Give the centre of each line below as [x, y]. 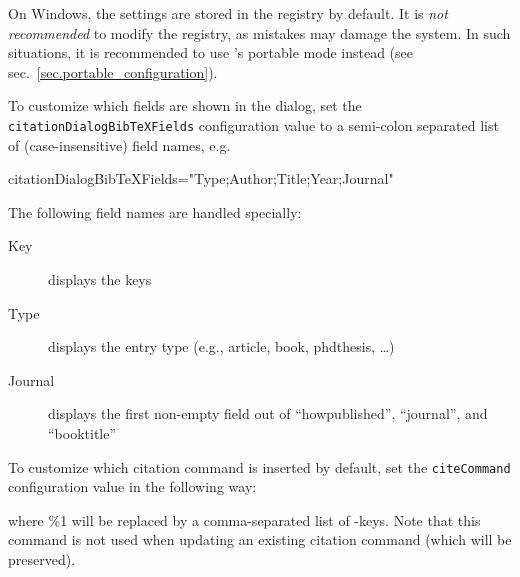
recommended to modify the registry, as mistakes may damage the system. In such [259, 32]
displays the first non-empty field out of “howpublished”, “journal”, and [268, 413]
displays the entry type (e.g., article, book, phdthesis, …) [221, 346]
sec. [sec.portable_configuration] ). [113, 71]
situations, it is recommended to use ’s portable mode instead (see [211, 52]
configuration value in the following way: [132, 486]
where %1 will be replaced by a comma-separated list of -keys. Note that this [244, 519]
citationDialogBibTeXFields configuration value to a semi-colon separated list [253, 124]
